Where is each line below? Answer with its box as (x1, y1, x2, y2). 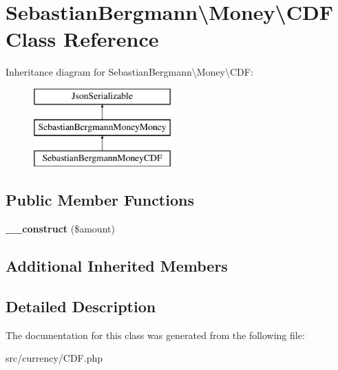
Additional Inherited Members (6, 255, 228, 276)
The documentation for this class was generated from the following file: (6, 327, 305, 342)
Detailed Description (6, 295, 156, 316)
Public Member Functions (6, 189, 194, 210)
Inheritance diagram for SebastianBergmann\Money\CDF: (6, 65, 253, 79)
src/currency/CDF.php (6, 351, 103, 365)
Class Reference (6, 25, 159, 53)
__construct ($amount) (6, 221, 115, 236)
